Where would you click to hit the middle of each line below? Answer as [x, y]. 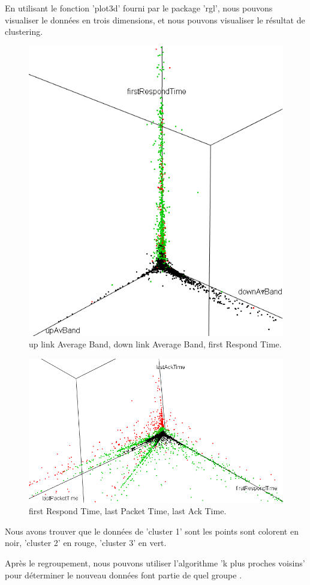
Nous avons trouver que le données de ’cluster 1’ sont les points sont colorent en [152, 531]
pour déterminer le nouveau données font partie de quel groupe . [124, 574]
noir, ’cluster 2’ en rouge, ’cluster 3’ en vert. [86, 543]
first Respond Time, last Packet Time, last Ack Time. [128, 511]
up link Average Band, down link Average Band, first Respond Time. [155, 344]
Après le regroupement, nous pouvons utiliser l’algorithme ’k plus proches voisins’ [155, 563]
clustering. [24, 31]
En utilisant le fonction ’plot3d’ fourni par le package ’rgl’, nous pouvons [139, 8]
